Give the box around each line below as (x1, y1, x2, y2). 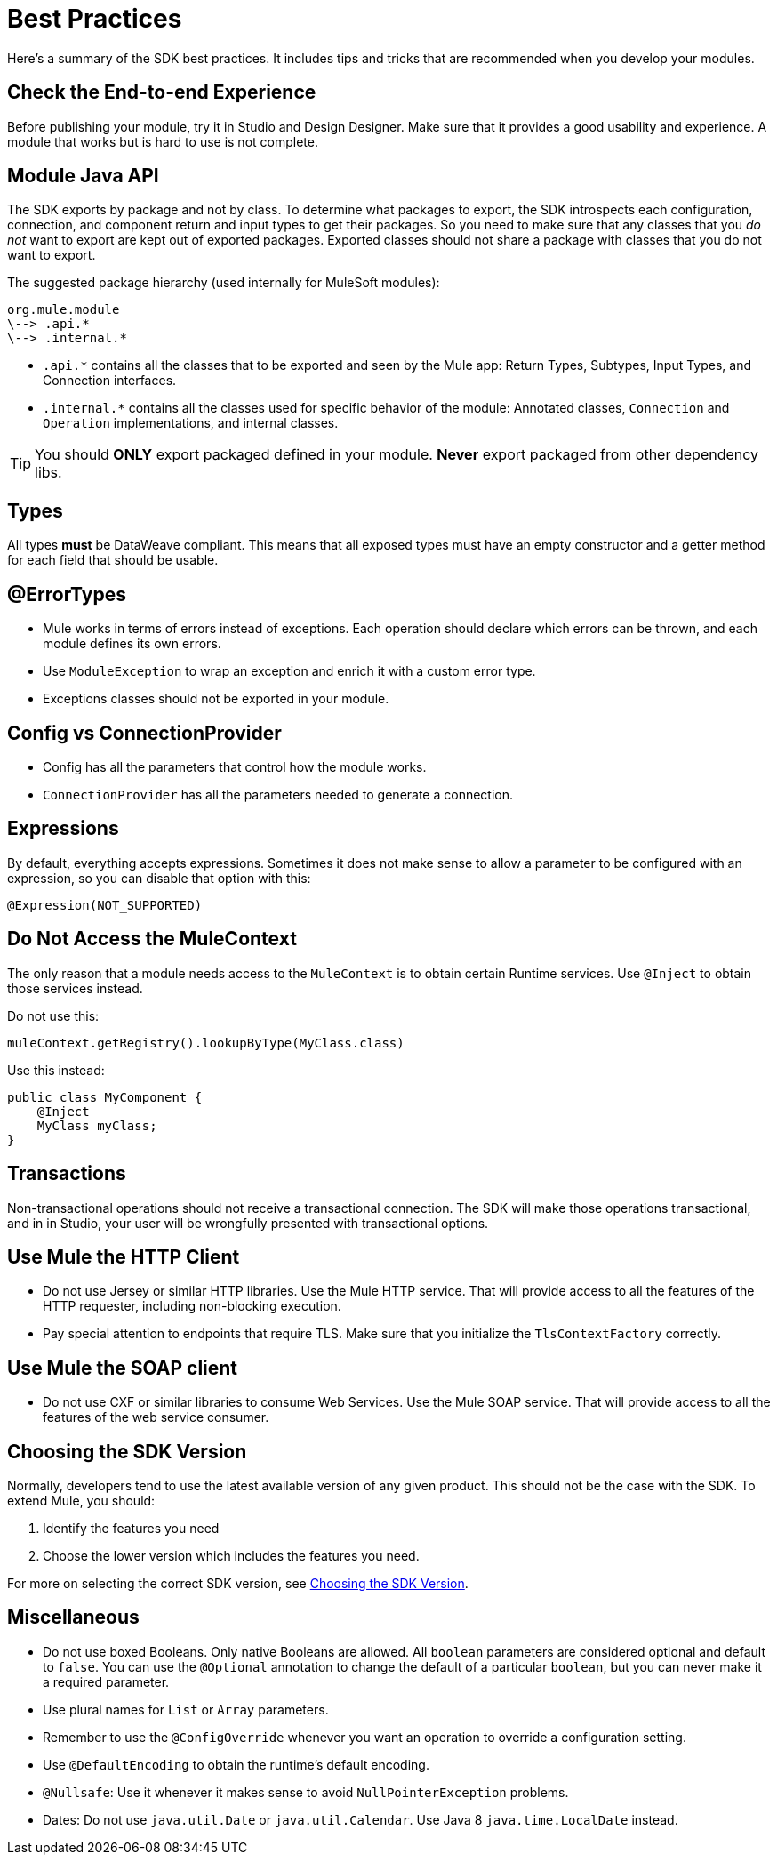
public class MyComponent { (7, 1089, 203, 1104)
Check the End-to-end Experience (7, 81, 316, 104)
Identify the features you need (43, 1521, 220, 1537)
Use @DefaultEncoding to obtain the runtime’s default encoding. (43, 1756, 429, 1772)
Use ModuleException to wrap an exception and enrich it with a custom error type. (43, 663, 536, 679)
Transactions (7, 1162, 126, 1185)
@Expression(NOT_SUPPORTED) (7, 897, 203, 912)
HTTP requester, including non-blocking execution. (43, 1298, 341, 1314)
